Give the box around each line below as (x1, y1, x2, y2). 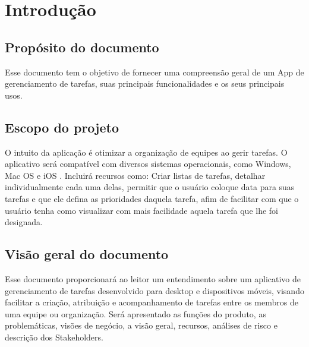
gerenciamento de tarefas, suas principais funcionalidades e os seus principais (5, 77, 285, 90)
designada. (5, 216, 43, 228)
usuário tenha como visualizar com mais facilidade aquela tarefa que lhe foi (5, 204, 279, 216)
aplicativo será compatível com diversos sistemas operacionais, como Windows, (5, 157, 291, 170)
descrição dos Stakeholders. (5, 330, 103, 343)
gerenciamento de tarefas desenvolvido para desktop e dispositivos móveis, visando (5, 284, 304, 296)
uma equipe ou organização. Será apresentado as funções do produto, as (5, 307, 266, 320)
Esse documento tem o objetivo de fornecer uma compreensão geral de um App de (5, 65, 304, 78)
